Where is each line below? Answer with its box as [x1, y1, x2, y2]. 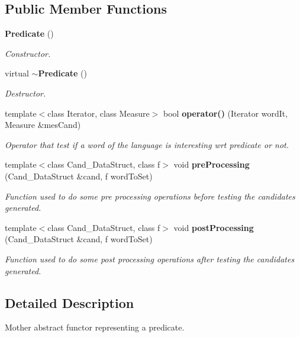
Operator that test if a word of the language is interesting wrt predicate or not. [5, 138, 289, 150]
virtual [5, 67, 29, 79]
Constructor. [5, 47, 51, 59]
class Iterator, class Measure [47, 107, 150, 119]
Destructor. [5, 86, 46, 99]
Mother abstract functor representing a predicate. [5, 321, 185, 333]
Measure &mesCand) [5, 118, 81, 131]
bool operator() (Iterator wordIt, [163, 107, 288, 119]
